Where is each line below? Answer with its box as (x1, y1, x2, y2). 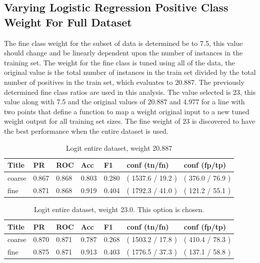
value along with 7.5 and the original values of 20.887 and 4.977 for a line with (4, 96, 245, 107)
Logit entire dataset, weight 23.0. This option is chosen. (33, 204, 204, 214)
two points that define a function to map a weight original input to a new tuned (4, 106, 249, 116)
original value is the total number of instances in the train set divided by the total (4, 67, 256, 77)
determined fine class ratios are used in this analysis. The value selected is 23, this (4, 86, 256, 97)
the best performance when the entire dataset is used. (4, 125, 168, 136)
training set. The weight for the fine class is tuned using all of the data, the (4, 57, 235, 67)
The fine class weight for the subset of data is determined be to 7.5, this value (4, 37, 243, 48)
